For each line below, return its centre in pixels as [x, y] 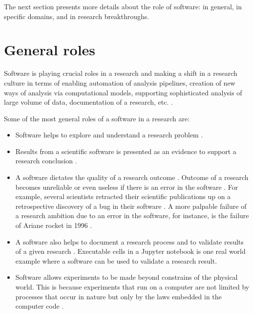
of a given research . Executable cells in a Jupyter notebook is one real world [130, 251]
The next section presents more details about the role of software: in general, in [123, 6]
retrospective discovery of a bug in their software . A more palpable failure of [131, 206]
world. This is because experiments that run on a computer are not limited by [132, 287]
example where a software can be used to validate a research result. [116, 260]
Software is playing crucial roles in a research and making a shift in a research [121, 73]
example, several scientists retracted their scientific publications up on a [123, 196]
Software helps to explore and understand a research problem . [109, 135]
